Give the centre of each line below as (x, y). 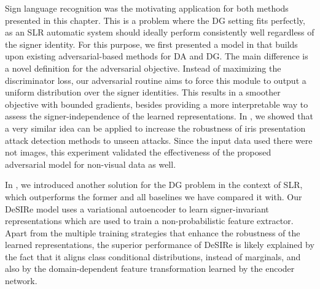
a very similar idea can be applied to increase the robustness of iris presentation (155, 128)
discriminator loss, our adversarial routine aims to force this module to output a (156, 80)
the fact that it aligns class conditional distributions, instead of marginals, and (153, 256)
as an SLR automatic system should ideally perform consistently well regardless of (160, 32)
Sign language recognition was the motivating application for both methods (147, 8)
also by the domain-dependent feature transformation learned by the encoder (150, 268)
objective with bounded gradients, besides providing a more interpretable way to (157, 104)
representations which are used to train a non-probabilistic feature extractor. (149, 221)
